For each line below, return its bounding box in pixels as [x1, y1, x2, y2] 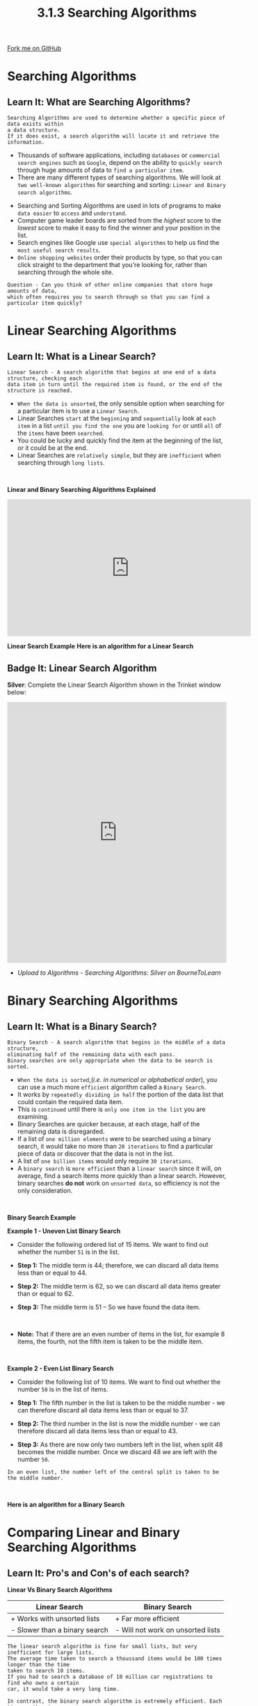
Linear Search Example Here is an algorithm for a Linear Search [7, 642, 194, 651]
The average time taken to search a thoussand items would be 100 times [7, 1655, 223, 1662]
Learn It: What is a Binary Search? [7, 1021, 157, 1033]
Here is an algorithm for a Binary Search [7, 1501, 125, 1508]
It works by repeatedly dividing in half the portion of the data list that [17, 1090, 224, 1099]
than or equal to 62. [17, 1289, 74, 1298]
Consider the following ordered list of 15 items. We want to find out [17, 1241, 209, 1248]
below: [7, 688, 26, 696]
